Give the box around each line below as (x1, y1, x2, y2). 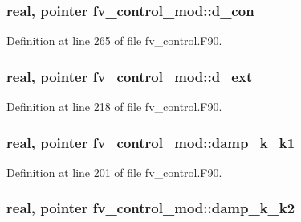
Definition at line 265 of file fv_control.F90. (6, 32, 222, 49)
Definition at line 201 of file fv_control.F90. (6, 163, 222, 180)
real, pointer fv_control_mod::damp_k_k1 (6, 132, 295, 152)
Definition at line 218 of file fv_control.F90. (6, 98, 222, 115)
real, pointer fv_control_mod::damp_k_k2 (6, 198, 295, 218)
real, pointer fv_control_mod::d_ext (6, 66, 253, 86)
